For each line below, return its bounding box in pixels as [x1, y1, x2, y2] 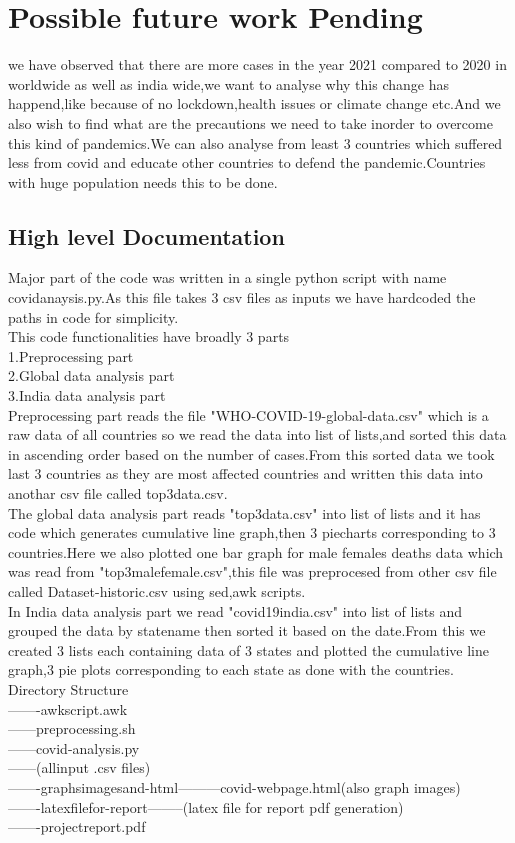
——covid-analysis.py [8, 737, 140, 758]
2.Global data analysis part [8, 365, 175, 386]
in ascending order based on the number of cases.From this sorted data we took [8, 443, 495, 464]
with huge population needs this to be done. [8, 171, 278, 192]
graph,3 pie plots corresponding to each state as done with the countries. [8, 659, 454, 680]
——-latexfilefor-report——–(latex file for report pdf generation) [8, 796, 404, 817]
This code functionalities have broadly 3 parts [8, 326, 290, 347]
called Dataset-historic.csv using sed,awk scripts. [8, 580, 306, 601]
